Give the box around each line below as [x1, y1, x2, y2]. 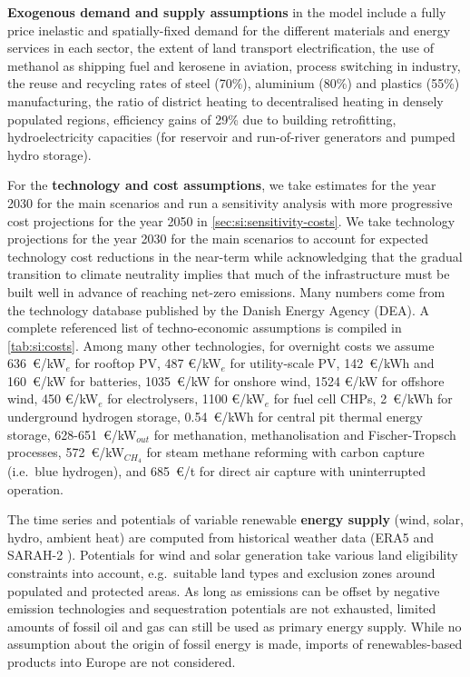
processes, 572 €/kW [7, 443, 124, 462]
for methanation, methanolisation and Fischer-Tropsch [153, 424, 456, 443]
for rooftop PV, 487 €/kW [74, 353, 221, 373]
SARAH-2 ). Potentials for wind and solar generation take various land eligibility [7, 545, 458, 564]
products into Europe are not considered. [7, 652, 236, 672]
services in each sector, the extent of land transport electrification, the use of [7, 38, 434, 57]
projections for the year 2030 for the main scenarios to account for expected [7, 229, 429, 248]
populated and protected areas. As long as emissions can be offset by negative [7, 581, 440, 600]
